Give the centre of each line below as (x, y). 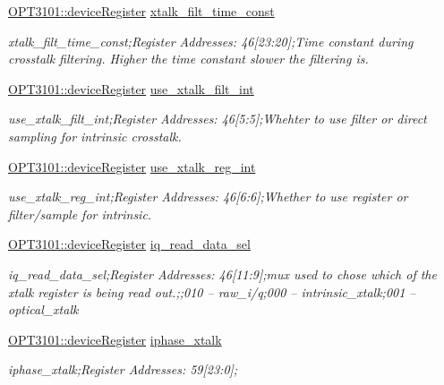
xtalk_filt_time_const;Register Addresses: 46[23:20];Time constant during (211, 41)
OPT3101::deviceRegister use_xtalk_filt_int (131, 88)
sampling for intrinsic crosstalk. (95, 136)
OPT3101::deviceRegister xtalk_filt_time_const (141, 11)
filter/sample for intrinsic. (80, 214)
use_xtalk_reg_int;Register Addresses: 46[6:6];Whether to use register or (208, 197)
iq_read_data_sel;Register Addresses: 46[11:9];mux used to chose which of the (222, 274)
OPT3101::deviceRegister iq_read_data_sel (129, 244)
